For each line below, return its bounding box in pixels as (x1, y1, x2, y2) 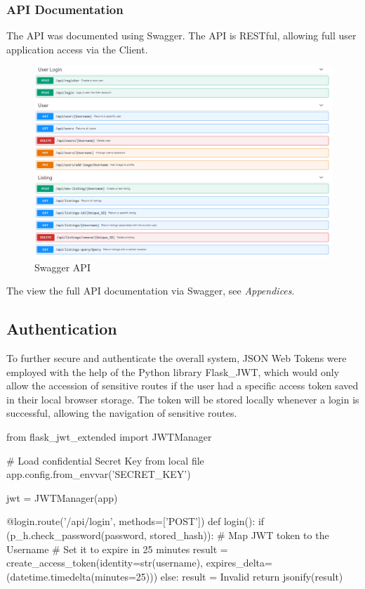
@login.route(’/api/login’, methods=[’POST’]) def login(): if (6, 514, 265, 529)
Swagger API (34, 259, 91, 274)
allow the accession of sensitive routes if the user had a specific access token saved (6, 378, 359, 393)
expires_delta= (206, 555, 272, 570)
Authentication (6, 318, 117, 339)
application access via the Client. (6, 41, 148, 56)
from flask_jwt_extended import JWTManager (6, 429, 212, 444)
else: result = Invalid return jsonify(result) (160, 569, 343, 583)
